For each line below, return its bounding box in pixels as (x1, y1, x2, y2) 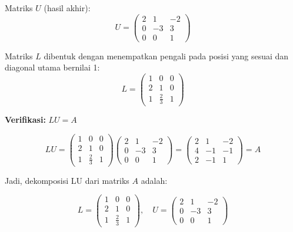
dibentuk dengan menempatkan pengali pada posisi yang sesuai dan (44, 49, 289, 62)
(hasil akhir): (44, 2, 91, 14)
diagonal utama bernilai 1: (5, 61, 100, 73)
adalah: (141, 174, 168, 186)
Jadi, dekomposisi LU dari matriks (5, 174, 129, 186)
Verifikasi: (5, 113, 46, 126)
